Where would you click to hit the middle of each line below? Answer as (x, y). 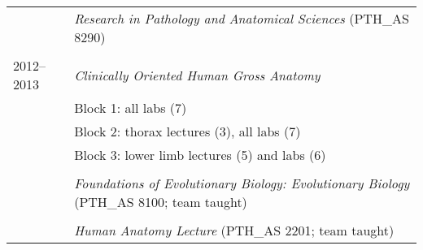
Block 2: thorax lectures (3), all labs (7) (188, 131)
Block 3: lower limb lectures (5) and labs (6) (200, 155)
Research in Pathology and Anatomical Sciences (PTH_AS (242, 18)
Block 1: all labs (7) (131, 108)
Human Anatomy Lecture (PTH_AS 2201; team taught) (234, 230)
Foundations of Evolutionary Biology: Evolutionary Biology (242, 183)
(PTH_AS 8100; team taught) (161, 202)
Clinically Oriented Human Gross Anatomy (197, 75)
